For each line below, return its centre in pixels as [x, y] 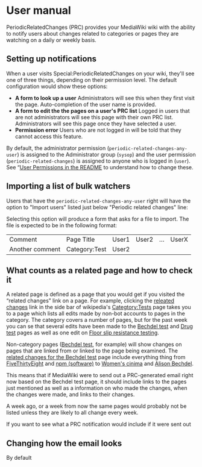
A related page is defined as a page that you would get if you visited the [96, 294]
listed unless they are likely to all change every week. [72, 413]
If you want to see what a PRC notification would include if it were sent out [99, 424]
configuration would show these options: [57, 86]
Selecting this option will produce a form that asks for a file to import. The [98, 219]
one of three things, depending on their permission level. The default [92, 80]
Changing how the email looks [64, 443]
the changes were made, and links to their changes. [71, 395]
